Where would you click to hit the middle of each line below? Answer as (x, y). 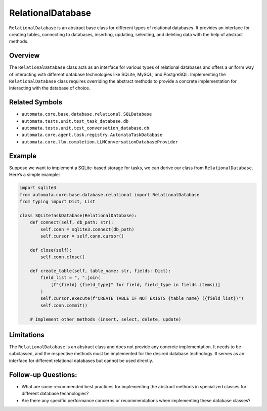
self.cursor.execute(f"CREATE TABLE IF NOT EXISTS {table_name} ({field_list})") (142, 298)
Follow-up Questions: (43, 375)
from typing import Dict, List (58, 201)
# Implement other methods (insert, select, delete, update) (106, 319)
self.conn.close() (63, 257)
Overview (24, 56)
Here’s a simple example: (35, 175)
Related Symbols (36, 102)
